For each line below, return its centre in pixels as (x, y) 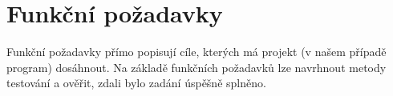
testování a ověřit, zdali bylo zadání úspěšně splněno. (136, 83)
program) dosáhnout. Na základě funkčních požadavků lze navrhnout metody (196, 67)
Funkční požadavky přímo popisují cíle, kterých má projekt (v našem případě (196, 52)
